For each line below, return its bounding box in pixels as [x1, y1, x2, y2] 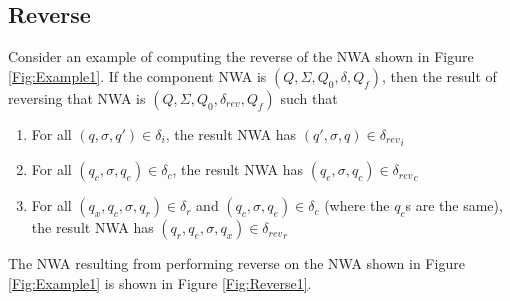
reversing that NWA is [8, 87, 146, 108]
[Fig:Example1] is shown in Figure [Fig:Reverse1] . [8, 272, 312, 293]
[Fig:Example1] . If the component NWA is [8, 65, 267, 86]
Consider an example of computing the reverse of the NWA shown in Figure [8, 46, 474, 67]
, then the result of [382, 65, 497, 86]
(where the [324, 195, 390, 216]
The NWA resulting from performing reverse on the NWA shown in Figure [8, 253, 465, 274]
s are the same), [405, 195, 503, 216]
